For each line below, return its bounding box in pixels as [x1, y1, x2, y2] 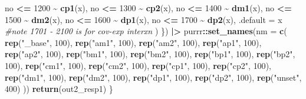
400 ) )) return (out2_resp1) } [5, 82, 113, 95]
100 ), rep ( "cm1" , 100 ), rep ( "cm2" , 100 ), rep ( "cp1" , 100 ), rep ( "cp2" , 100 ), [5, 59, 271, 71]
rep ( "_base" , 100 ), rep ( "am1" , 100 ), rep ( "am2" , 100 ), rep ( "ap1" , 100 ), [5, 36, 262, 48]
